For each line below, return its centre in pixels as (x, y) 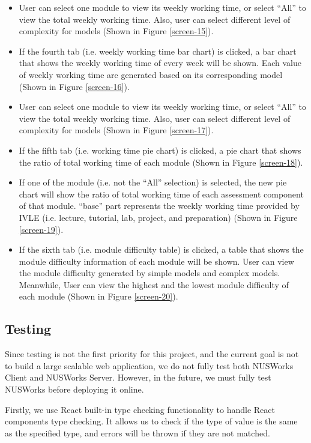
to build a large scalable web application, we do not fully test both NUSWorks (149, 365)
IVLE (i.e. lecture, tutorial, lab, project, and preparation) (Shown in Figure (158, 217)
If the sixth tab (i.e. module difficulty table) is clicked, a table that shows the (161, 249)
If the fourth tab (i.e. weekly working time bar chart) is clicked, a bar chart (158, 51)
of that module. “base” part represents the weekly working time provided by (159, 206)
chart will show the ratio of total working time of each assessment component (161, 194)
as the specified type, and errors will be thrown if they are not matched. (137, 432)
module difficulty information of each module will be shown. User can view (156, 261)
